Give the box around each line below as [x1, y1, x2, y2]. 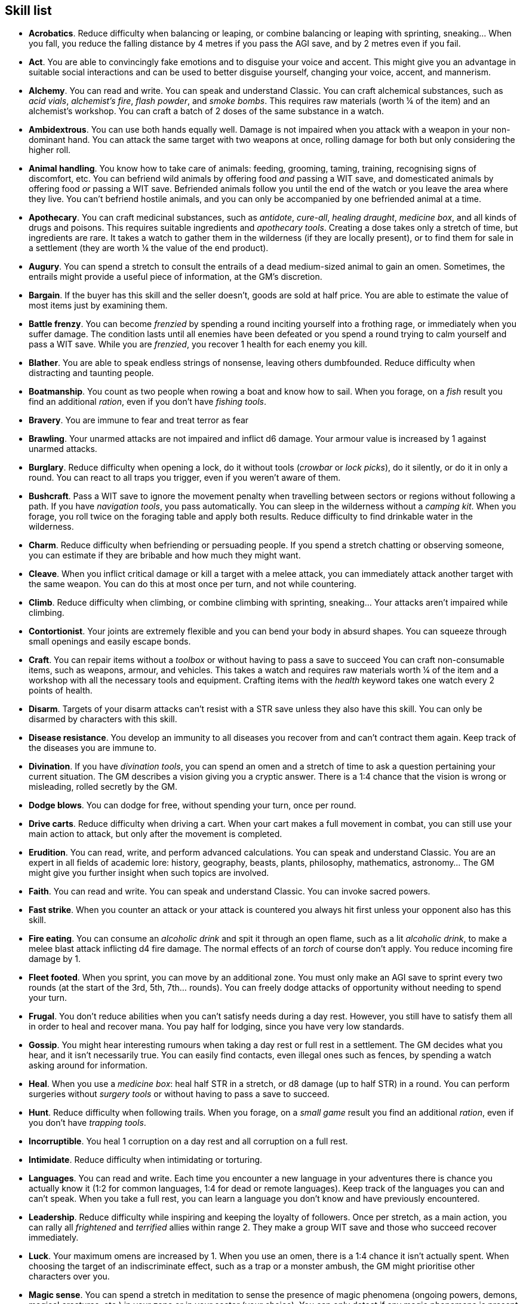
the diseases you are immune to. [29, 743, 156, 753]
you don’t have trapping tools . [29, 1117, 146, 1128]
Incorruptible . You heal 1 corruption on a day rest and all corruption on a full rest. [29, 1136, 348, 1147]
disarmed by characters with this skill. [29, 714, 177, 725]
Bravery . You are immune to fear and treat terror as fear [29, 415, 249, 426]
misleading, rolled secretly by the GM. [29, 781, 178, 792]
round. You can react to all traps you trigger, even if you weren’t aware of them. [29, 472, 341, 483]
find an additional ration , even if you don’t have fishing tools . [29, 396, 267, 407]
